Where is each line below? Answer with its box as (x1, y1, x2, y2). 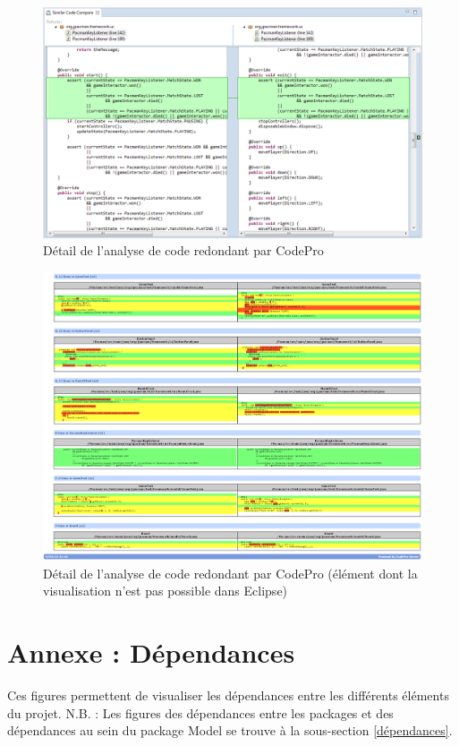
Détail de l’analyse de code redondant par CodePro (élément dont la (43, 563, 418, 582)
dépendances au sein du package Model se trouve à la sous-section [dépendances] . (7, 721, 453, 740)
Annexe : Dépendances (7, 634, 295, 671)
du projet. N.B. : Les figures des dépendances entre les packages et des (7, 703, 394, 722)
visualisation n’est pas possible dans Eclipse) (43, 581, 288, 600)
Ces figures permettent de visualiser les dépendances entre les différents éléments (7, 686, 449, 705)
